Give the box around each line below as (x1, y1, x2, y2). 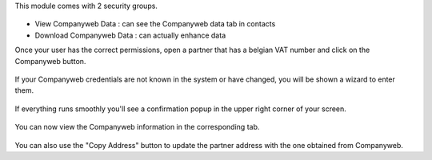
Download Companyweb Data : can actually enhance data (34, 30, 226, 40)
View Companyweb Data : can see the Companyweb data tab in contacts (34, 19, 276, 29)
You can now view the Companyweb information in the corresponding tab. (14, 122, 260, 132)
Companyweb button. (14, 56, 86, 66)
